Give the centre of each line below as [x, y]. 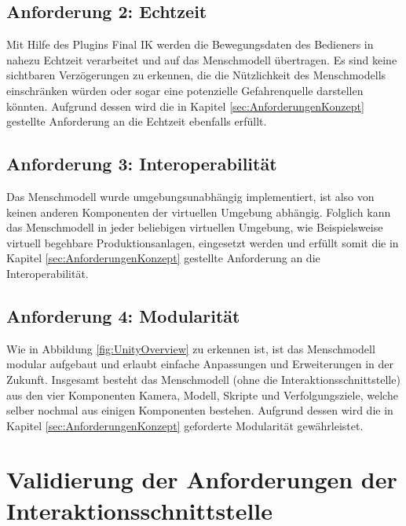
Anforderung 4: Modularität [123, 315]
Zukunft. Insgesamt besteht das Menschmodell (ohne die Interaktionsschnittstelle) [203, 379]
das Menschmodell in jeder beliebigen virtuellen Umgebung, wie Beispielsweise [195, 227]
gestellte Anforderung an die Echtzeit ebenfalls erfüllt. [137, 121]
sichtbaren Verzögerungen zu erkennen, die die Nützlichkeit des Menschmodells [196, 75]
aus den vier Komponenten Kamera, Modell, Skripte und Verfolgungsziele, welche [202, 394]
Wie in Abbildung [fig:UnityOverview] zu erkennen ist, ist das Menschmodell [191, 348]
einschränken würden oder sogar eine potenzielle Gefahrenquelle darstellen [185, 90]
